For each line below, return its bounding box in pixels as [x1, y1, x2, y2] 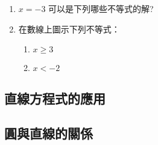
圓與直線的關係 [4, 124, 93, 143]
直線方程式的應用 [4, 88, 106, 107]
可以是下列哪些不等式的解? [48, 2, 154, 14]
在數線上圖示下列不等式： [18, 22, 120, 35]
